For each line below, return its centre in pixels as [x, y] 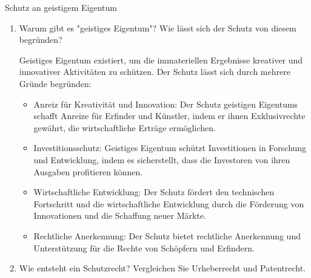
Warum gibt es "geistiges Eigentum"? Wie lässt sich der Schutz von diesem [158, 27]
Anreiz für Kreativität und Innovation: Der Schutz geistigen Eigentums [166, 104]
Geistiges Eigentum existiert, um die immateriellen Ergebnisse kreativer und [161, 60]
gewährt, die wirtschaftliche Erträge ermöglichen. [125, 127]
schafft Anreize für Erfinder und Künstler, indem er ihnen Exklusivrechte [169, 116]
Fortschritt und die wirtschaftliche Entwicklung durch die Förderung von [169, 203]
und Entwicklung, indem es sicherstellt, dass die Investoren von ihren [162, 159]
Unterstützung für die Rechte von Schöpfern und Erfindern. [144, 247]
